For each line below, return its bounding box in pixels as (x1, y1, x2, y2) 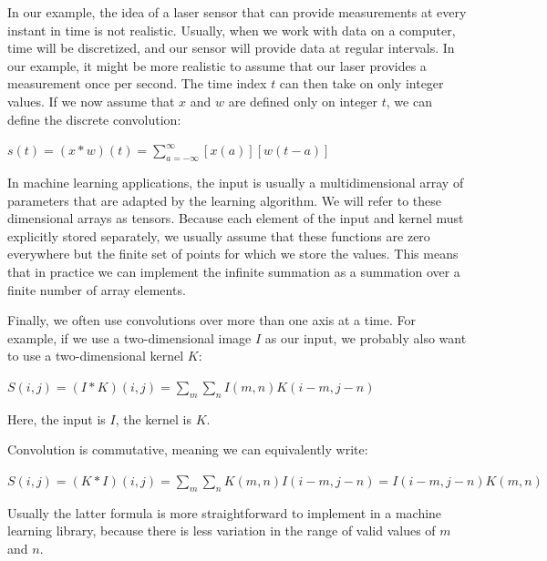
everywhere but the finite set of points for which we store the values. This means (7, 244, 459, 263)
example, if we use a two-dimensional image (7, 328, 252, 347)
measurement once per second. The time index (7, 74, 267, 93)
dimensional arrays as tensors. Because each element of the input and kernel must (7, 209, 464, 228)
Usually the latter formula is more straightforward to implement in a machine (7, 503, 442, 522)
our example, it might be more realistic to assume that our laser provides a (7, 56, 427, 75)
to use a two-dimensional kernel (7, 346, 184, 365)
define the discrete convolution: (7, 109, 181, 128)
